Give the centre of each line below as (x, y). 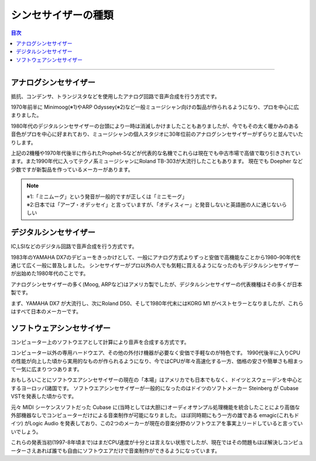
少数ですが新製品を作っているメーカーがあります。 (72, 169)
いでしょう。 (26, 431)
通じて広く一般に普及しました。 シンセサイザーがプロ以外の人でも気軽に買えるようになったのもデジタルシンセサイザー (155, 265)
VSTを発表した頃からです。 (44, 396)
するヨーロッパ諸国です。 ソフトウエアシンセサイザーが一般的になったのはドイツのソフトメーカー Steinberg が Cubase (155, 388)
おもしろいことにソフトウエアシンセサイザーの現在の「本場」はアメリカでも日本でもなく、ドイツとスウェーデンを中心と (157, 380)
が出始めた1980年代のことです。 (50, 273)
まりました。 (26, 115)
